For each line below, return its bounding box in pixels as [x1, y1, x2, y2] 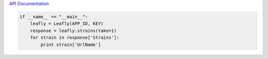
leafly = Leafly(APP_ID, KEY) [30, 21, 104, 27]
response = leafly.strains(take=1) [30, 28, 117, 33]
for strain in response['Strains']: [30, 35, 119, 41]
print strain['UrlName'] [40, 42, 101, 47]
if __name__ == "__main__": [19, 14, 88, 19]
